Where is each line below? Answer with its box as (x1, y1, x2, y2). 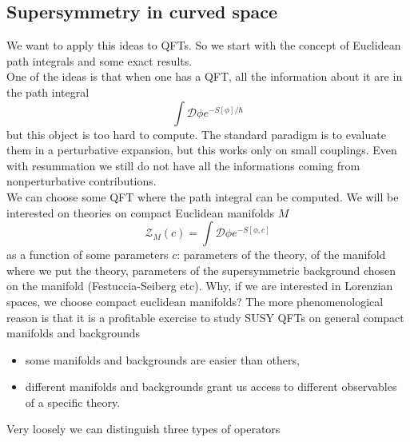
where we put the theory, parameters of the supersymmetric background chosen (6, 261, 396, 278)
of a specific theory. (25, 393, 121, 410)
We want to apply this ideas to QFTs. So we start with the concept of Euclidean (6, 37, 401, 54)
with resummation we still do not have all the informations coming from (6, 157, 360, 173)
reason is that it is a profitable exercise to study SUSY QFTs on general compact (6, 309, 404, 325)
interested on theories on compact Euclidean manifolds (6, 204, 274, 221)
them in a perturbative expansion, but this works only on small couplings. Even (6, 141, 397, 158)
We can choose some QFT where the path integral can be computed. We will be (6, 188, 399, 205)
